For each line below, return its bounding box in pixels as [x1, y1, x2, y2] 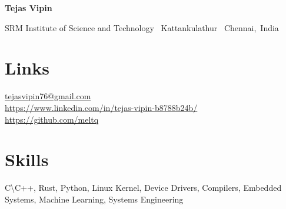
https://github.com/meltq [5, 113, 99, 125]
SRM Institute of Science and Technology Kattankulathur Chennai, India [5, 21, 279, 33]
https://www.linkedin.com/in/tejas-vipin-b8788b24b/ [5, 101, 198, 113]
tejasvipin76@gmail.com [5, 90, 91, 102]
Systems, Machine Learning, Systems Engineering [5, 193, 184, 205]
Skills [5, 147, 49, 171]
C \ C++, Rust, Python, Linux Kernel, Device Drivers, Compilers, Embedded [5, 181, 282, 194]
